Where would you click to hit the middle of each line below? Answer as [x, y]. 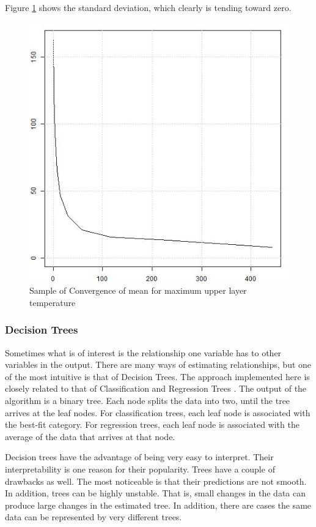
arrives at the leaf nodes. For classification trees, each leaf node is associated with [158, 412]
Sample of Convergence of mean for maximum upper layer [138, 290]
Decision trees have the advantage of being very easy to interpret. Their [139, 457]
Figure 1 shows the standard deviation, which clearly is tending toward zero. [148, 7]
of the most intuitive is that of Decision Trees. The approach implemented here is [157, 376]
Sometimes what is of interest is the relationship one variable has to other [143, 352]
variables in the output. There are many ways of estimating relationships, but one [158, 364]
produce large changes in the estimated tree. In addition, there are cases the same [158, 505]
